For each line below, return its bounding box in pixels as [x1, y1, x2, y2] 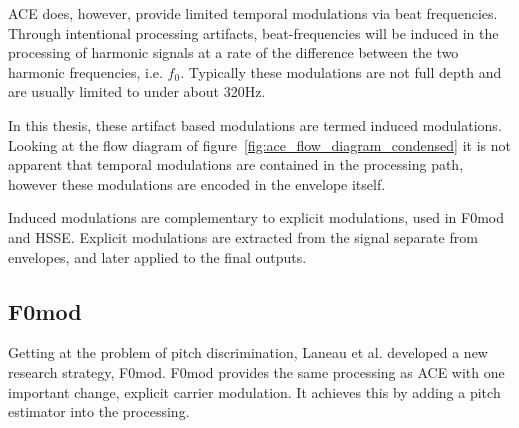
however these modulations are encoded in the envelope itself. [8, 173, 386, 194]
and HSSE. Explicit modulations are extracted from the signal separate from [8, 226, 478, 247]
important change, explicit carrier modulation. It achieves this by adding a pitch [8, 381, 501, 402]
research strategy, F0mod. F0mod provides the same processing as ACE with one [8, 361, 505, 382]
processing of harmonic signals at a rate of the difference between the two [8, 42, 459, 63]
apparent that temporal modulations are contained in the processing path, [8, 154, 464, 175]
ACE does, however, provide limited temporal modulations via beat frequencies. [8, 3, 498, 23]
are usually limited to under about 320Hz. [8, 81, 266, 102]
